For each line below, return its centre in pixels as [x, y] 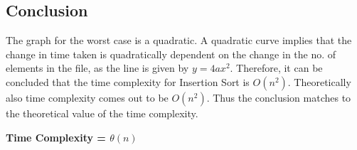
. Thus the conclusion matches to [279, 97]
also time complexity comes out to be [87, 97]
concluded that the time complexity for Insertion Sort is [128, 81]
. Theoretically [319, 81]
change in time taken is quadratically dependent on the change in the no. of [171, 54]
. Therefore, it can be [276, 68]
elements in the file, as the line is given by [97, 68]
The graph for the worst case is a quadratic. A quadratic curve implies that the [179, 40]
